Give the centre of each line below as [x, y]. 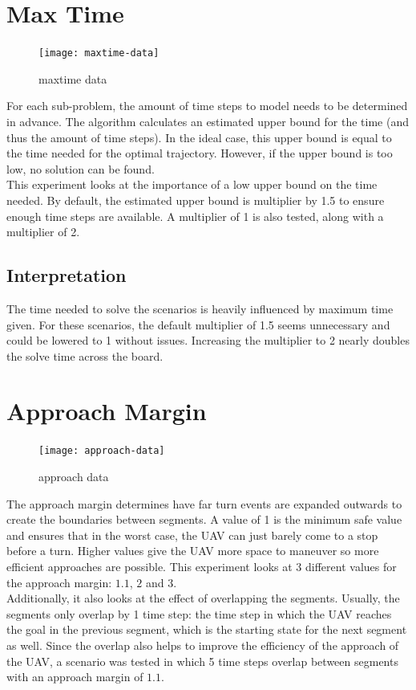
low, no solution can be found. [81, 168]
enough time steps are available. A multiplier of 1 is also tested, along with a [195, 216]
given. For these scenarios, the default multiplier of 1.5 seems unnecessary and [198, 324]
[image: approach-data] [102, 451]
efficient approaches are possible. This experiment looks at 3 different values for [202, 567]
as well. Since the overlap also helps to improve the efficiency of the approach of [203, 645]
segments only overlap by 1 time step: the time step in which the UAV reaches [199, 613]
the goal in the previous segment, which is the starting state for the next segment [207, 629]
